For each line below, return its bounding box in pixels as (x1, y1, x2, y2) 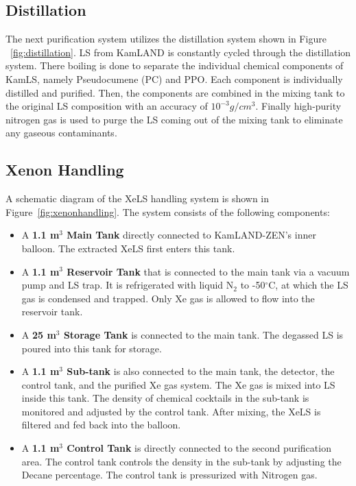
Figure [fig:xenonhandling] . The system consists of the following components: (5, 204, 330, 219)
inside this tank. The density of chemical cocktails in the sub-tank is (21, 391, 309, 405)
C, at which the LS (268, 278, 348, 292)
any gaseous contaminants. (5, 125, 117, 140)
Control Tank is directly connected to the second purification (67, 441, 331, 455)
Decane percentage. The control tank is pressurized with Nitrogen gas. (21, 467, 318, 482)
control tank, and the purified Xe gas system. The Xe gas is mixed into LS (21, 377, 335, 391)
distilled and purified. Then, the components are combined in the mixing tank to (5, 85, 345, 99)
